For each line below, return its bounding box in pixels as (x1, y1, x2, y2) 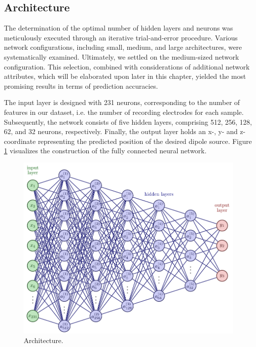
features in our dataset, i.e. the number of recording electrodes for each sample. (4, 106, 244, 117)
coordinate (4, 136, 36, 146)
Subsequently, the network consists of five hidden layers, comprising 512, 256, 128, (4, 116, 252, 127)
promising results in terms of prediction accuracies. (4, 80, 158, 91)
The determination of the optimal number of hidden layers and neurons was (4, 23, 233, 33)
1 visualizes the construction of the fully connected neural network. (4, 145, 207, 156)
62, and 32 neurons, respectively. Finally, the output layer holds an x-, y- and (4, 126, 238, 137)
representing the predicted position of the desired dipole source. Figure (37, 136, 252, 146)
